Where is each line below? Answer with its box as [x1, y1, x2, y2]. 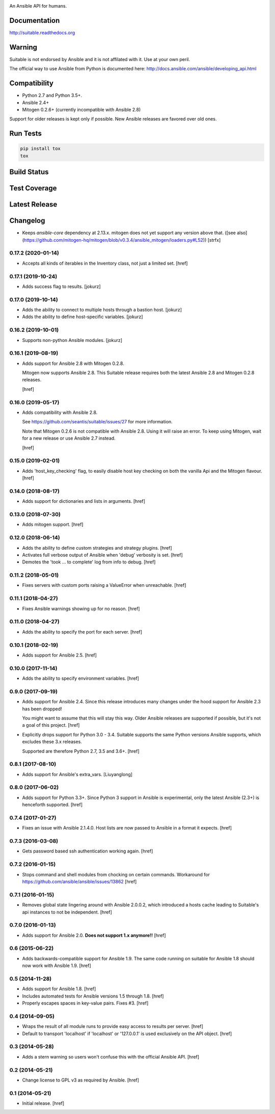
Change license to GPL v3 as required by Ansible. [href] [22, 1077, 140, 1083]
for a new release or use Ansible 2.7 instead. [22, 435, 116, 441]
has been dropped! [22, 705, 62, 712]
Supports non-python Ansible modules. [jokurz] [22, 337, 122, 343]
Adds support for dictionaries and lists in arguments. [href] [22, 498, 145, 504]
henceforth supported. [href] [22, 802, 83, 808]
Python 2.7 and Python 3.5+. [22, 92, 82, 99]
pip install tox [20, 146, 61, 152]
